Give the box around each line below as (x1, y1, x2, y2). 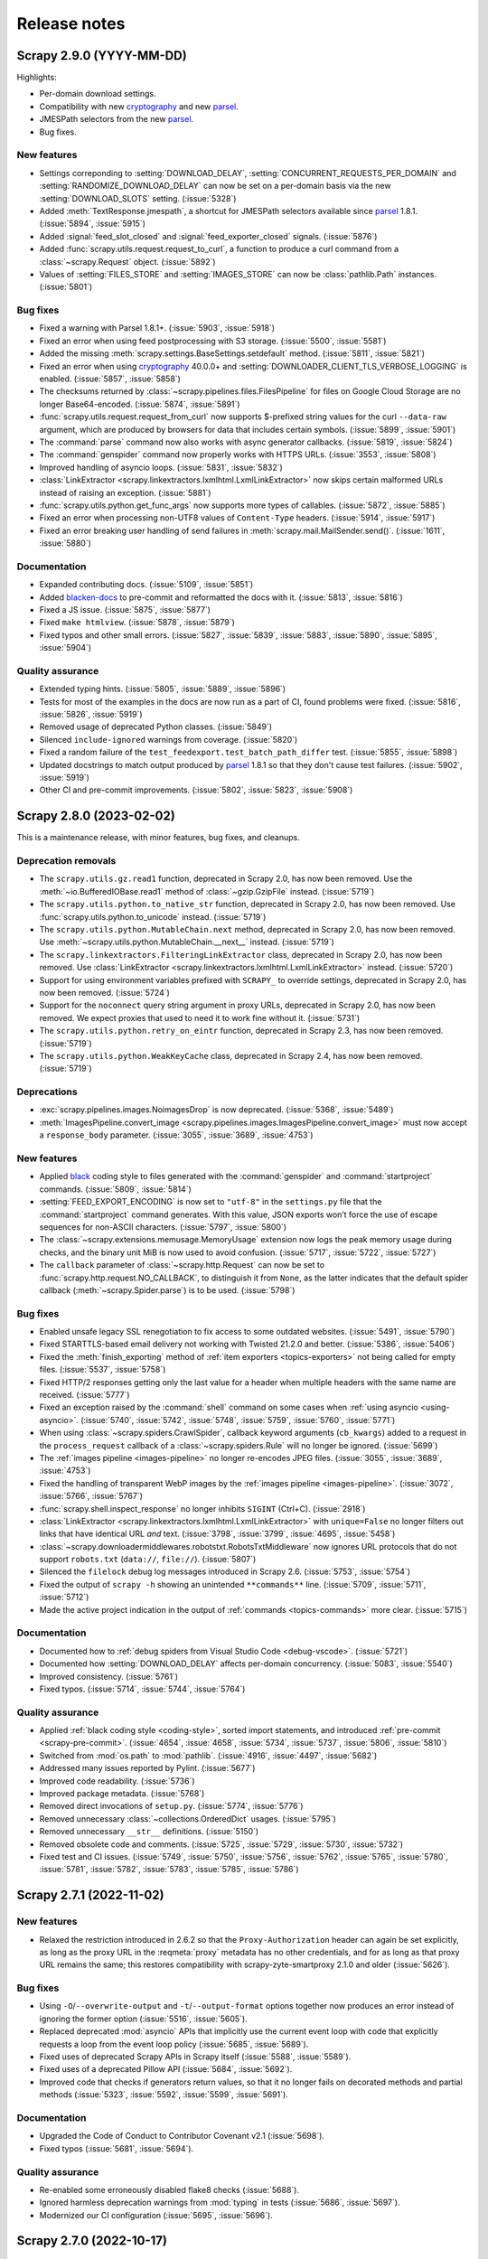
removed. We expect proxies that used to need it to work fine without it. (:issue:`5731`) (39, 1012, 361, 1023)
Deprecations (16, 1085, 78, 1098)
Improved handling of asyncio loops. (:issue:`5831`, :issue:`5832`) (39, 462, 284, 473)
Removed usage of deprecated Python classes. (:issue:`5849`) (39, 721, 273, 732)
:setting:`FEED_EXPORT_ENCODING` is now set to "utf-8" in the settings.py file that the (39, 1196, 382, 1207)
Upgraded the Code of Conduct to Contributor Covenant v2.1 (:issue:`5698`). (39, 2131, 325, 2142)
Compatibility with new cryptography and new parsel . (39, 100, 239, 112)
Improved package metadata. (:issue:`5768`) (39, 1788, 205, 1799)
